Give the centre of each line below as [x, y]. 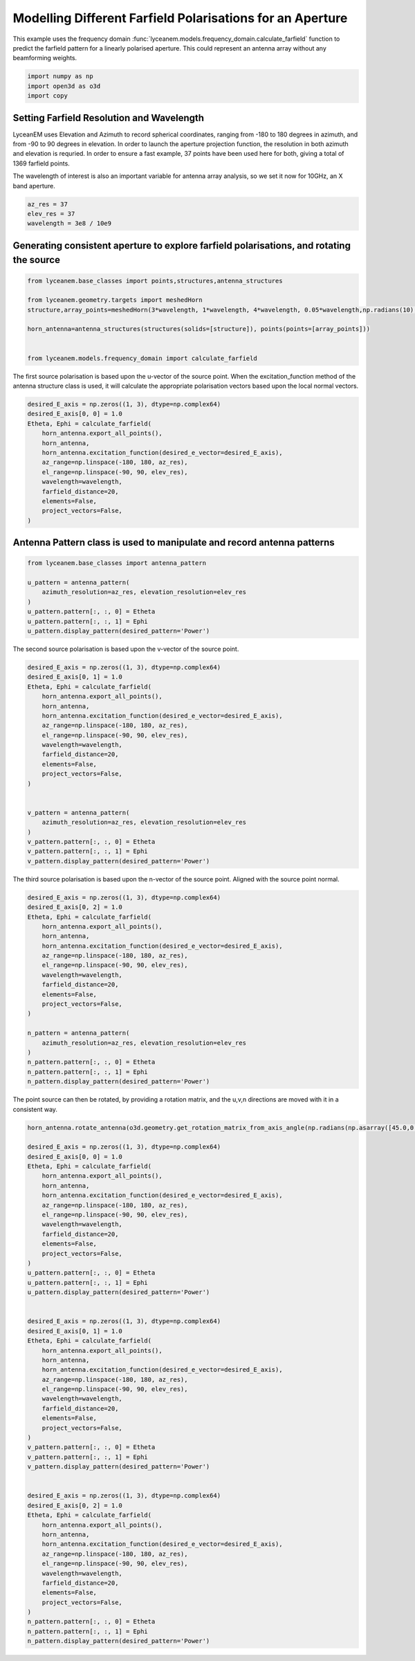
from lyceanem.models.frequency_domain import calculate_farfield [142, 358]
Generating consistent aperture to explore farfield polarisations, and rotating [182, 245]
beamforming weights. [45, 58]
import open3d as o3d [64, 86]
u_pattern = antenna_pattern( [79, 583]
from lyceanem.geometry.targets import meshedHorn [115, 300]
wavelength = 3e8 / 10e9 [70, 224]
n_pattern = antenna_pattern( [79, 1033]
